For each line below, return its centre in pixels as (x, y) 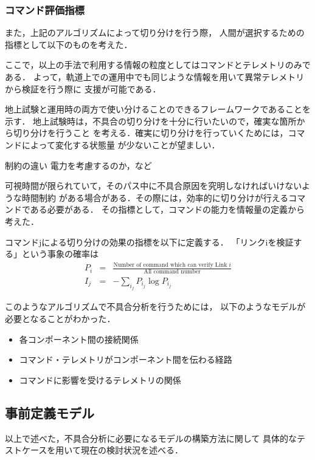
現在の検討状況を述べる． (132, 450)
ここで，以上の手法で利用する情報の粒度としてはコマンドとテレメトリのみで (158, 65)
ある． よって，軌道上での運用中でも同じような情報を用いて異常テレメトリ (155, 77)
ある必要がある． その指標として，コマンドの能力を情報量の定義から (168, 209)
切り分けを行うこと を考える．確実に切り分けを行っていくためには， (151, 133)
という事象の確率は (60, 254)
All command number (172, 271)
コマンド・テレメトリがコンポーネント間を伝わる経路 (126, 359)
